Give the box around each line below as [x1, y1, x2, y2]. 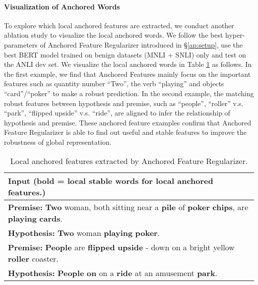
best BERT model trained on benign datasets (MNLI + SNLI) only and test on [4, 49, 246, 59]
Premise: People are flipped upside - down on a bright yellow [8, 241, 235, 253]
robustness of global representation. [4, 136, 112, 147]
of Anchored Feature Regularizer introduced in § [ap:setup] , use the [40, 39, 243, 50]
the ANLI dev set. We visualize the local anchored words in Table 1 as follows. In [4, 59, 252, 69]
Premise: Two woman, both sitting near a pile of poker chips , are [8, 201, 248, 213]
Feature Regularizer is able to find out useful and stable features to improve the [4, 127, 247, 137]
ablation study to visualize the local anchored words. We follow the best [4, 30, 223, 40]
